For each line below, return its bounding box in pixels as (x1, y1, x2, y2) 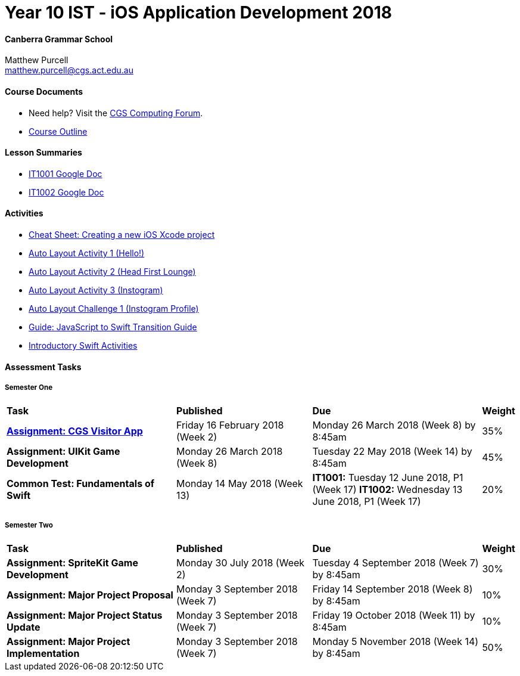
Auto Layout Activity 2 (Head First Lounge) (29, 266, 196, 277)
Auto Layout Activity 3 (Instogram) (29, 285, 163, 296)
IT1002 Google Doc (29, 187, 104, 197)
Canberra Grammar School (5, 33, 113, 44)
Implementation (7, 647, 80, 660)
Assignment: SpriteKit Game (7, 557, 138, 569)
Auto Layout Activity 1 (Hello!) (29, 248, 145, 259)
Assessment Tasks (5, 361, 82, 372)
